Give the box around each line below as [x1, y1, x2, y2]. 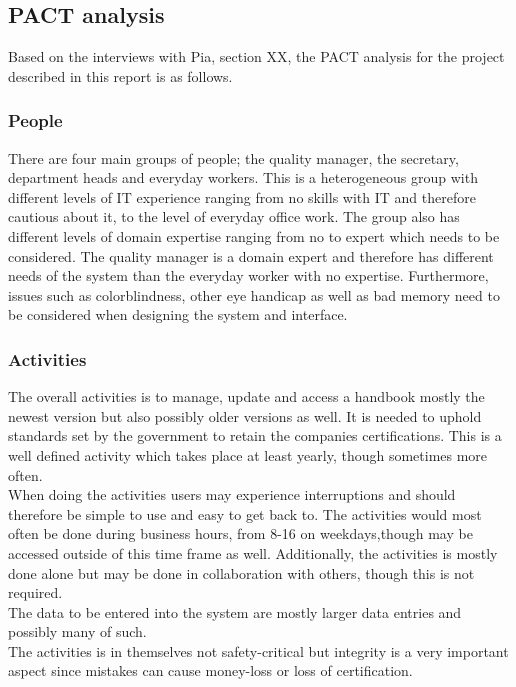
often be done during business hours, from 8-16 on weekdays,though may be [8, 523, 473, 544]
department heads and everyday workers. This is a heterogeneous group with [8, 167, 478, 188]
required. [8, 582, 63, 603]
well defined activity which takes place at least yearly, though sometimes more [8, 444, 488, 465]
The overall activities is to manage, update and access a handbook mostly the [8, 386, 485, 407]
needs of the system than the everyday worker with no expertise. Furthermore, [8, 265, 489, 286]
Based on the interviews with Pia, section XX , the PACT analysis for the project [8, 46, 505, 67]
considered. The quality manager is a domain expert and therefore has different [8, 245, 494, 266]
